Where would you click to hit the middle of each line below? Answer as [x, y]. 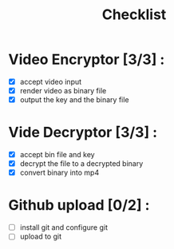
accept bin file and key [57, 155]
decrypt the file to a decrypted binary [81, 164]
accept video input [51, 81]
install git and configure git [63, 227]
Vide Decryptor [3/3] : [83, 132]
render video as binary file [63, 91]
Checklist [134, 15]
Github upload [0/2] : [79, 206]
